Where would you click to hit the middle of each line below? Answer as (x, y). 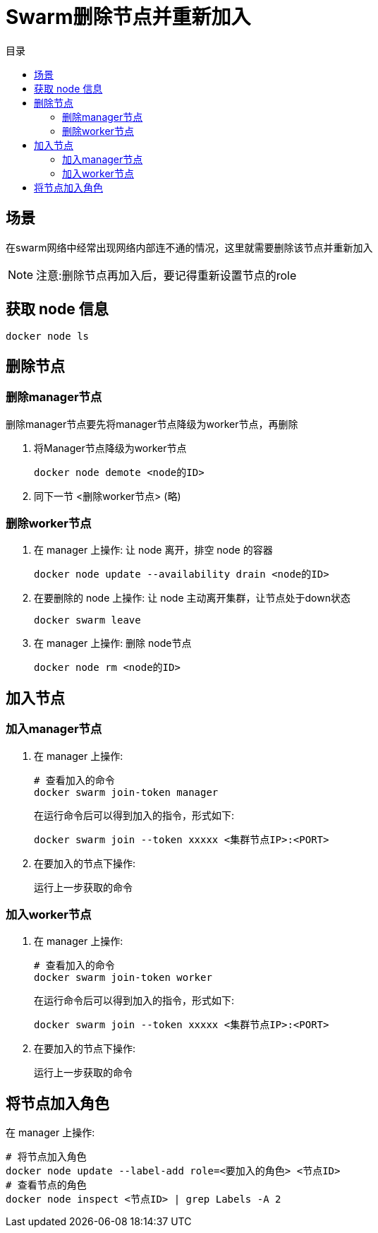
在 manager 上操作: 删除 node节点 (113, 643)
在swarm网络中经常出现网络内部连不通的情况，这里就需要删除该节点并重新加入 (189, 247)
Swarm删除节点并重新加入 (128, 17)
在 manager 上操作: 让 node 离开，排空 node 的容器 (153, 550)
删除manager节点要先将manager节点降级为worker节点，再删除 (152, 424)
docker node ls (48, 336)
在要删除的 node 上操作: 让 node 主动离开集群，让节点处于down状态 (192, 598)
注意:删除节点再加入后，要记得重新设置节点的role (166, 275)
